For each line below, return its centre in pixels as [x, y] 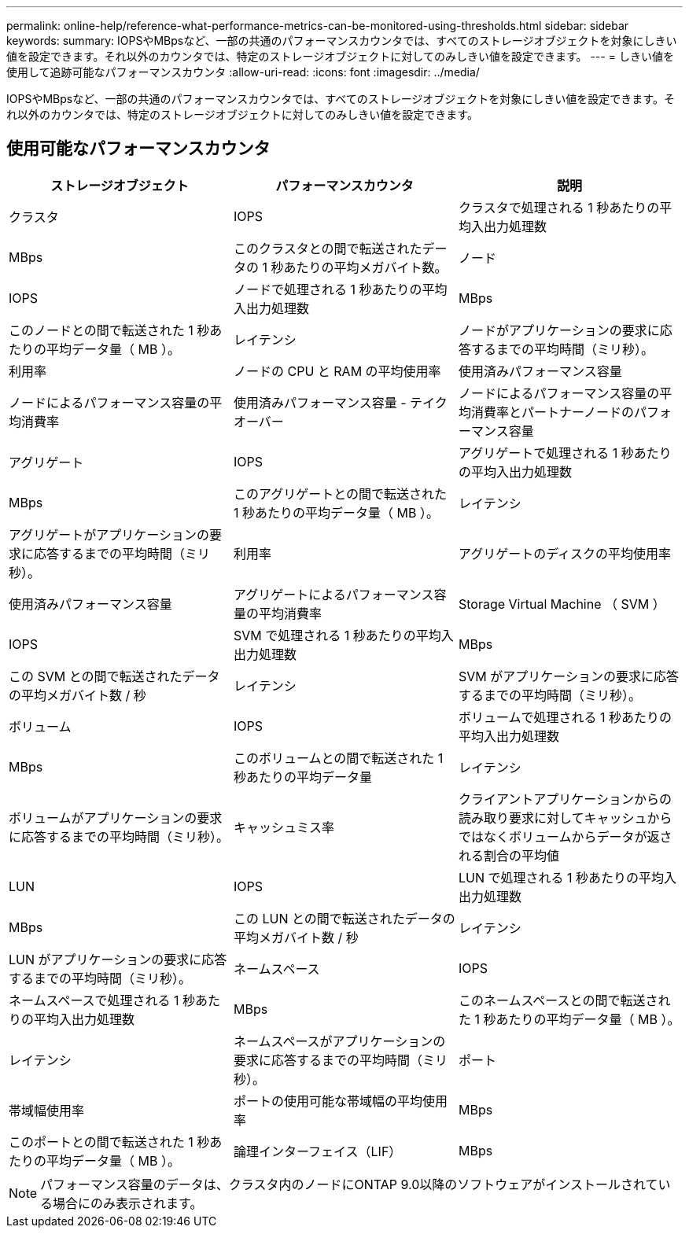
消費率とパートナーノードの [553, 412]
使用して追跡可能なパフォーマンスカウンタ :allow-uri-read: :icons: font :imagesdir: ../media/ [243, 72]
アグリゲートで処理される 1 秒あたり [565, 453]
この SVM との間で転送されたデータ [114, 676]
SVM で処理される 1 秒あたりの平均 [337, 635]
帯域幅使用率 [47, 1110]
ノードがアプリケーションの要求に [559, 330]
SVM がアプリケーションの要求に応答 [568, 676]
